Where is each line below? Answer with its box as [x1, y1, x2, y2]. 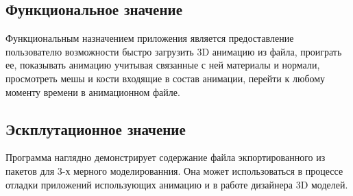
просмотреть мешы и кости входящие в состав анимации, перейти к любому [5, 71, 326, 85]
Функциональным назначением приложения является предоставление [5, 31, 294, 45]
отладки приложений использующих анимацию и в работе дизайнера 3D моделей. [5, 177, 348, 191]
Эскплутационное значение [5, 118, 186, 139]
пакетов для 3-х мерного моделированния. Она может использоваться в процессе [5, 163, 343, 177]
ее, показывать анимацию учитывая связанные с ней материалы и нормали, [5, 58, 320, 72]
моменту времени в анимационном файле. [5, 84, 180, 99]
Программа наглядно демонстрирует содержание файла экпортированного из [5, 150, 326, 164]
